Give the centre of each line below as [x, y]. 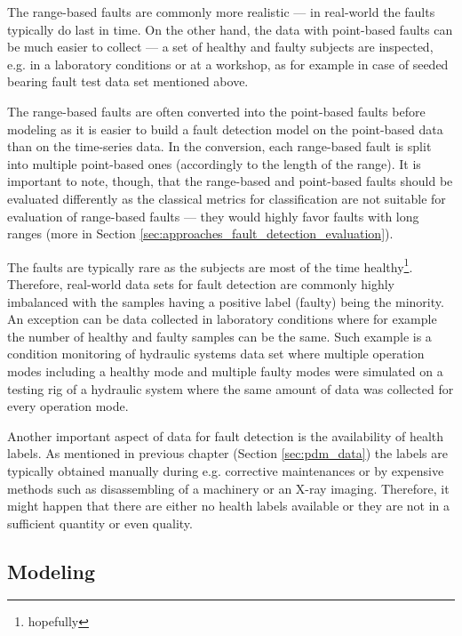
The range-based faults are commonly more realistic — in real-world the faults [221, 12]
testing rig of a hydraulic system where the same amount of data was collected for [231, 388]
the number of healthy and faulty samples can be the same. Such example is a [219, 336]
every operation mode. [68, 406]
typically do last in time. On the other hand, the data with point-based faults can [230, 29]
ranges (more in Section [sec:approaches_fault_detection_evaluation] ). [200, 233]
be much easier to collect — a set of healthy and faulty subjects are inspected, [220, 47]
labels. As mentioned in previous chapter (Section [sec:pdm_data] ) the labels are [227, 453]
